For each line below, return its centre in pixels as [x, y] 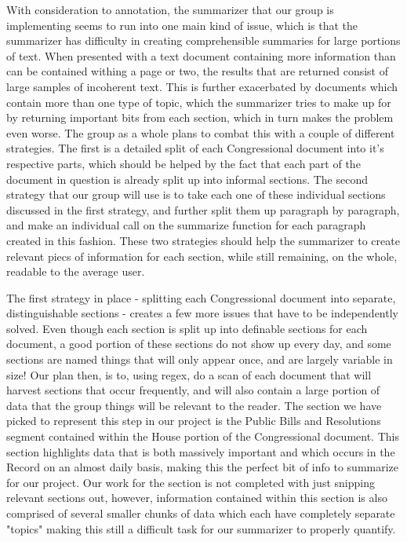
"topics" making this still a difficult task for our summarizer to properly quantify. [201, 528]
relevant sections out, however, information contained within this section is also [197, 498]
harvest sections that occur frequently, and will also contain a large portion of [193, 390]
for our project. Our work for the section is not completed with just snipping [191, 482]
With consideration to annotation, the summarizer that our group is [170, 9]
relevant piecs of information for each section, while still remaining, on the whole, [202, 256]
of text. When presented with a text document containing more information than [201, 55]
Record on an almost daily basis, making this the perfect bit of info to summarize [203, 467]
